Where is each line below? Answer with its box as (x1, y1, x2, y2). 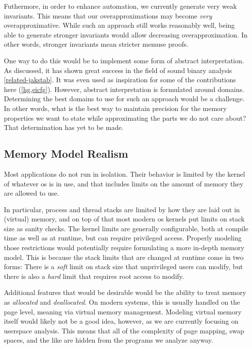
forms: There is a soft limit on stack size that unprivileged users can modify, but (4, 261, 243, 272)
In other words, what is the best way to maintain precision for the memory (4, 103, 227, 113)
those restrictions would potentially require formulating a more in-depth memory (4, 242, 245, 253)
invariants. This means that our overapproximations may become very (4, 10, 212, 20)
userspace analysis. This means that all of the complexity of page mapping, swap (4, 325, 244, 335)
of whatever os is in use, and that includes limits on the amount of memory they (4, 178, 244, 188)
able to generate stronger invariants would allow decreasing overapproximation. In (4, 29, 248, 39)
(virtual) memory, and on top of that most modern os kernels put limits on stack (4, 214, 245, 224)
